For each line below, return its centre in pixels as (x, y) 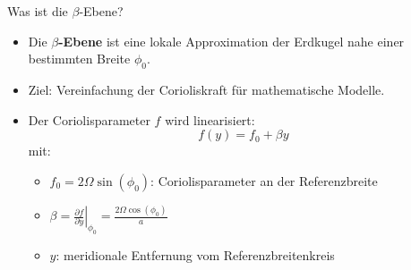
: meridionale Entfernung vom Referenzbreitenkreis (195, 254)
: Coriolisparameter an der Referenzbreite (264, 180)
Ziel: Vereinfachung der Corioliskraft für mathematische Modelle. (206, 89)
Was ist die (38, 11)
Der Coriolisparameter (89, 119)
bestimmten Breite (79, 59)
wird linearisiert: (210, 119)
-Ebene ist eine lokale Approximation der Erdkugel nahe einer (231, 41)
